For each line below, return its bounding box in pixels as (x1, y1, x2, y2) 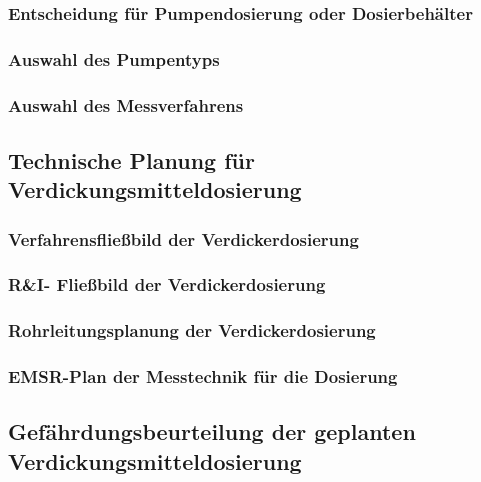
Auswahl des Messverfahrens (8, 92, 244, 117)
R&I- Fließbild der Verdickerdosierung (8, 272, 326, 297)
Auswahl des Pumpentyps (8, 46, 220, 71)
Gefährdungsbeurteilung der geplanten (8, 416, 416, 447)
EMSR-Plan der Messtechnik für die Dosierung (8, 364, 398, 389)
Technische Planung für (8, 144, 255, 175)
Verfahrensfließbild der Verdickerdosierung (8, 226, 359, 251)
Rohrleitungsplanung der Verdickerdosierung (8, 318, 376, 343)
